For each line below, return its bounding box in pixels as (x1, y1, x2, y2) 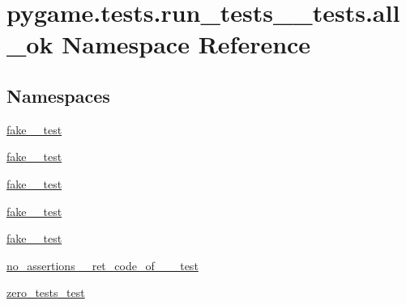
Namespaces (6, 83, 110, 108)
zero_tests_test (6, 284, 85, 301)
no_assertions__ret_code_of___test (6, 256, 199, 273)
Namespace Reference (62, 28, 311, 61)
